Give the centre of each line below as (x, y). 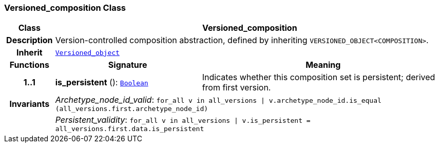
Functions (29, 65)
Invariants (30, 104)
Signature (128, 65)
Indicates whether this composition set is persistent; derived (319, 77)
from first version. (236, 88)
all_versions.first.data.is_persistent (130, 129)
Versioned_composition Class (65, 8)
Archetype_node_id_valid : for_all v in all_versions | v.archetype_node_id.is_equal (218, 100)
